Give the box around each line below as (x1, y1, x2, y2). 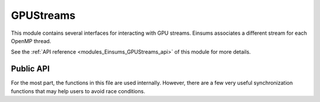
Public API (11, 64, 50, 74)
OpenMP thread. (11, 37, 52, 44)
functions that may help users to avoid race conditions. (11, 87, 145, 94)
